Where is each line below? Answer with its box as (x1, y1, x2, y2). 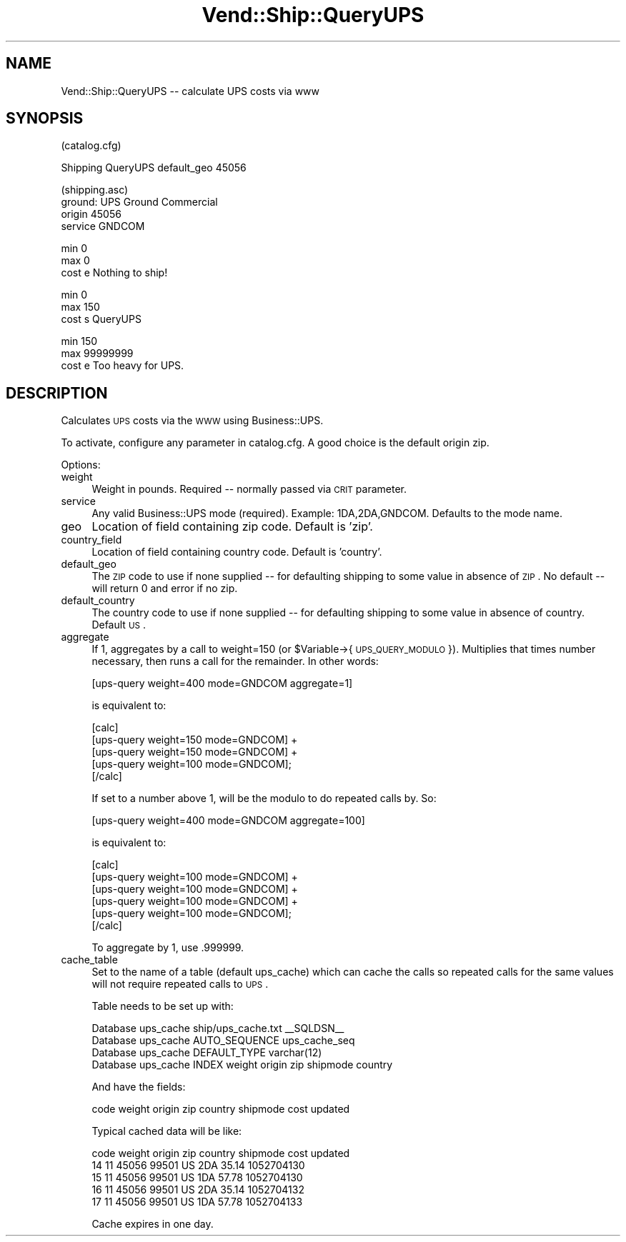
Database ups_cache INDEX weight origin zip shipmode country (91, 1058, 393, 1071)
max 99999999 (61, 347, 134, 360)
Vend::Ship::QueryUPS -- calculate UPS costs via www (61, 84, 320, 97)
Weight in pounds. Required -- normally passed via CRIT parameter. (91, 483, 407, 496)
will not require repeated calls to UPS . (91, 978, 269, 991)
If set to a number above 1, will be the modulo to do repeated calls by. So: (91, 792, 437, 805)
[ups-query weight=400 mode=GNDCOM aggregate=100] (91, 814, 365, 827)
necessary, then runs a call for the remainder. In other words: (91, 655, 379, 668)
